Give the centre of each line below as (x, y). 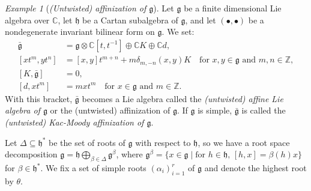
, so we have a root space (244, 142)
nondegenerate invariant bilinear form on (80, 32)
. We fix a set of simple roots (93, 168)
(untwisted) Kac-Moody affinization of (74, 122)
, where (129, 154)
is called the (264, 110)
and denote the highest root (255, 168)
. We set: (178, 32)
